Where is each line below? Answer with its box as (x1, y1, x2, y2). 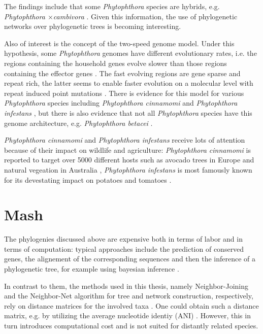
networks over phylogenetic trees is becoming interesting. (4, 21, 181, 31)
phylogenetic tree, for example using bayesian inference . (4, 263, 179, 274)
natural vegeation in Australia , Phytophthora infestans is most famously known (4, 164, 252, 175)
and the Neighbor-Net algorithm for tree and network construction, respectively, (4, 290, 253, 301)
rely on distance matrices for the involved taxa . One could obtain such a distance (4, 300, 259, 311)
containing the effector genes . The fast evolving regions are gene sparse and (4, 68, 241, 78)
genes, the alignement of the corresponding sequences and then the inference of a (4, 253, 256, 264)
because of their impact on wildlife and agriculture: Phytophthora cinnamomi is (4, 144, 251, 155)
